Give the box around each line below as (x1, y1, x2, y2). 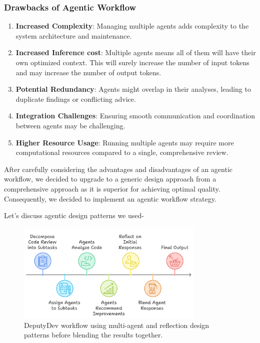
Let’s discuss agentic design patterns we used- (4, 210, 144, 221)
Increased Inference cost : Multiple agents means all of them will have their (15, 47, 256, 58)
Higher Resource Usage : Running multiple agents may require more (15, 137, 234, 147)
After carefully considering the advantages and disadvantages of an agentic (4, 163, 232, 174)
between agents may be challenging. (15, 120, 125, 130)
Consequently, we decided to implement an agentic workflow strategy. (4, 193, 216, 204)
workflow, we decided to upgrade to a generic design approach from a (4, 174, 216, 184)
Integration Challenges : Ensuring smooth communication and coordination (15, 110, 255, 121)
